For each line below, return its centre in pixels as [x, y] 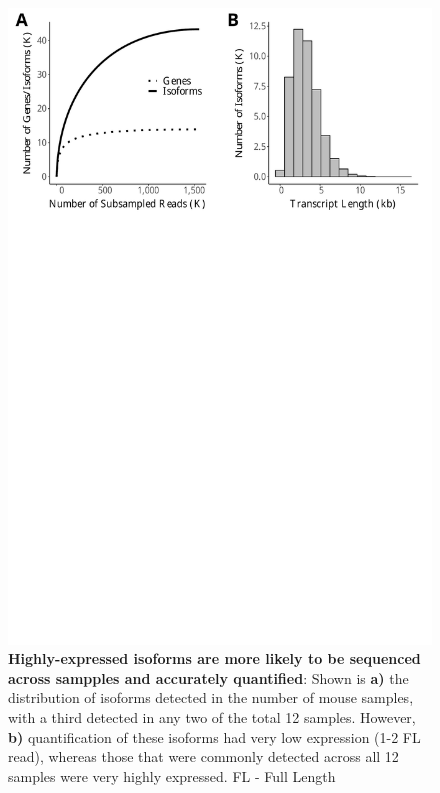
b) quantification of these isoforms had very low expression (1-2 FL [214, 736]
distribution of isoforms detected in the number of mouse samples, [211, 697]
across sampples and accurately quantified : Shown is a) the [208, 677]
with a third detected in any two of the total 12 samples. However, [212, 716]
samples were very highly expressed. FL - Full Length [172, 775]
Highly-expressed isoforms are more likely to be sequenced [214, 658]
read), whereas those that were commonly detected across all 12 [203, 756]
